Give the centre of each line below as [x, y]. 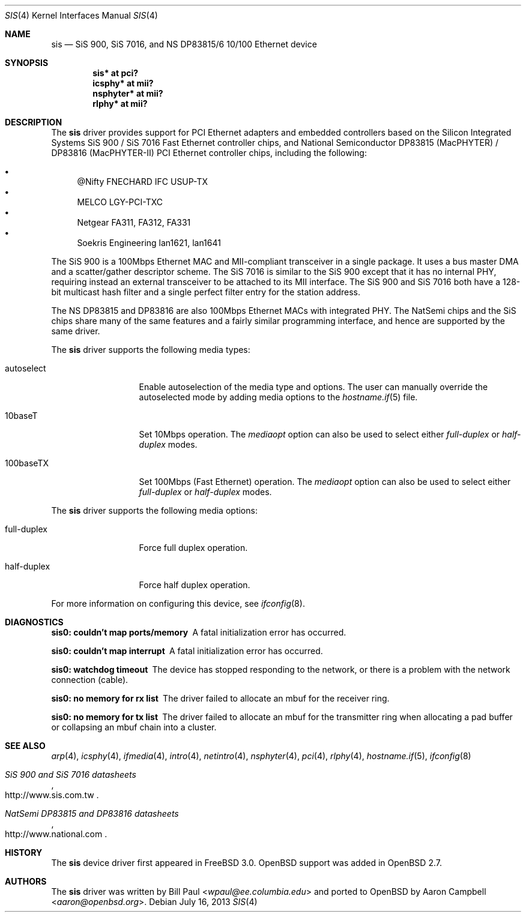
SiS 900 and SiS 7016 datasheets [71, 774]
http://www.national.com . [56, 834]
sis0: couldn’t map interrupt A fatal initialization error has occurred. [187, 651]
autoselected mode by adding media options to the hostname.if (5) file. [278, 397]
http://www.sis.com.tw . [52, 795]
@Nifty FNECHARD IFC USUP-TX [143, 182]
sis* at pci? [116, 73]
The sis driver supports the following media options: [154, 510]
